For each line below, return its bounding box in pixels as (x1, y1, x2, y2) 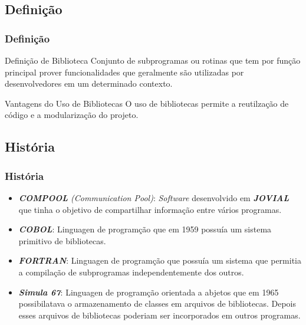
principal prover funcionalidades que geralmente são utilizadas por (5, 65, 244, 78)
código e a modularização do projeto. (5, 109, 139, 121)
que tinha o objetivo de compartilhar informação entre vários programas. (18, 203, 282, 215)
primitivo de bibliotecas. (18, 234, 106, 247)
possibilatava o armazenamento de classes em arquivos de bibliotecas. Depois (18, 297, 297, 310)
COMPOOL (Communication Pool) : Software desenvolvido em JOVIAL (18, 191, 289, 203)
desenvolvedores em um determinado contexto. (5, 77, 173, 90)
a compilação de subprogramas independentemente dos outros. (18, 265, 244, 278)
